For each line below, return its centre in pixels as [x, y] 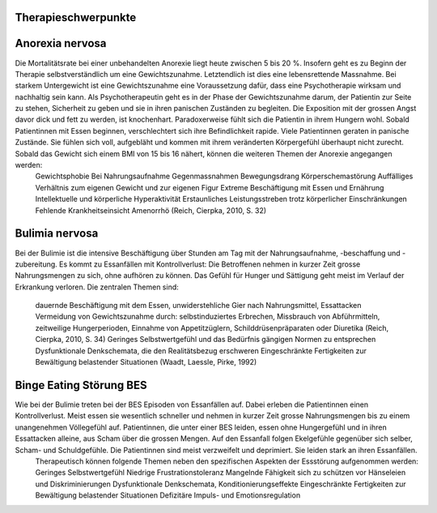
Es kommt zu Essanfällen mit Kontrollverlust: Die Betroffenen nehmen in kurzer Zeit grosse [210, 264]
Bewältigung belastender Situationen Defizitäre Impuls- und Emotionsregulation [168, 495]
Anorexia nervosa [61, 43]
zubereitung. [36, 264]
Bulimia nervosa [57, 234]
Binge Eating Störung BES [81, 385]
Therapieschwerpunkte [76, 17]
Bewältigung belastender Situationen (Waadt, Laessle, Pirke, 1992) [146, 362]
